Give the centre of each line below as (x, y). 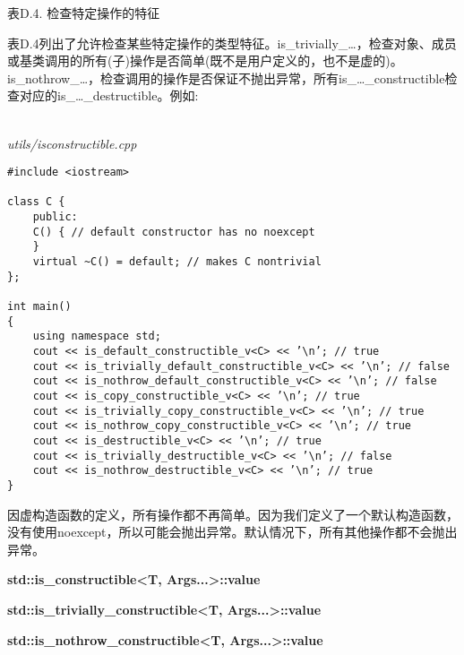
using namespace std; (97, 336)
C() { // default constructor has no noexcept (174, 232)
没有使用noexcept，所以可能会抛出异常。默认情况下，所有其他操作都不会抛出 (232, 532)
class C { (36, 202)
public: (55, 217)
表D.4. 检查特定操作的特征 (84, 13)
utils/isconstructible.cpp (72, 143)
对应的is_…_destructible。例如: (109, 95)
